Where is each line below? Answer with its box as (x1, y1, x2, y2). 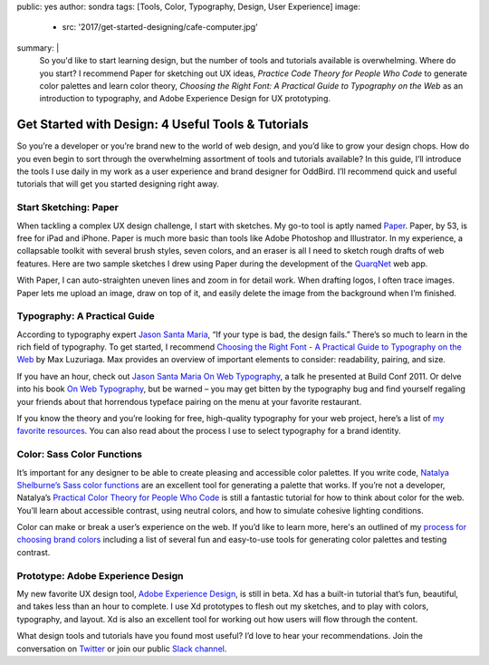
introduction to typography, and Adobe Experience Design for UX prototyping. (39, 93, 331, 104)
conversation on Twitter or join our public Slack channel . (16, 643, 227, 654)
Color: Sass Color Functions (16, 448, 142, 461)
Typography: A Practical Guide (16, 310, 155, 323)
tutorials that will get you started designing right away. (16, 178, 219, 189)
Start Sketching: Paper (16, 201, 120, 214)
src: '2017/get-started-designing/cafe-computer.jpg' (62, 22, 258, 33)
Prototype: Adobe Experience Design (16, 569, 184, 582)
